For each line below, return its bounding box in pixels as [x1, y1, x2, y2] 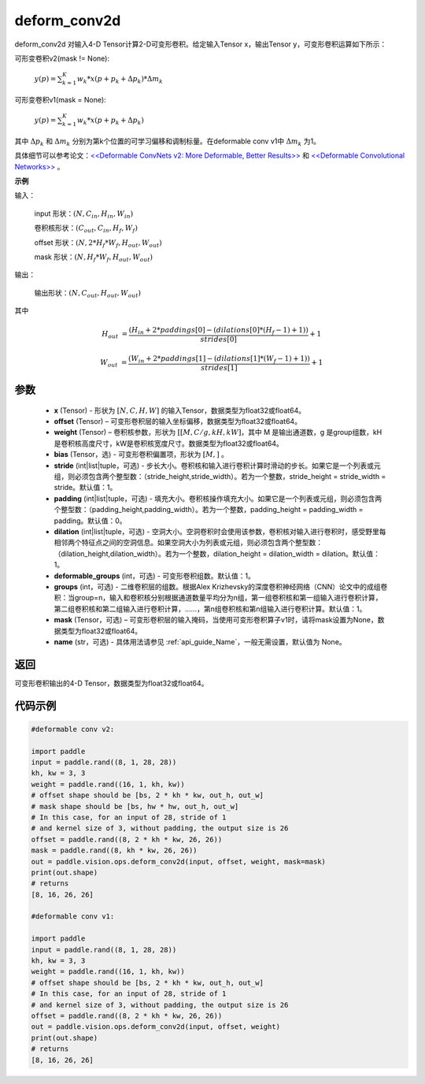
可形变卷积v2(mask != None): [14, 54, 110, 63]
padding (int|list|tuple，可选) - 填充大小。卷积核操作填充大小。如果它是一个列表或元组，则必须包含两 [54, 493, 382, 503]
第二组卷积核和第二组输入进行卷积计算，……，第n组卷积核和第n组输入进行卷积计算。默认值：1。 [54, 603, 367, 614]
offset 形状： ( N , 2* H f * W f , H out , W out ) [34, 237, 163, 249]
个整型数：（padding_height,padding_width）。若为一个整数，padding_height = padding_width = [54, 505, 364, 514]
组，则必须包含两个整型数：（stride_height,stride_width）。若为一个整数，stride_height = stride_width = [54, 472, 386, 481]
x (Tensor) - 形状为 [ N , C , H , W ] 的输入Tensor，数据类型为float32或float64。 [54, 406, 306, 415]
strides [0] [200, 335, 238, 344]
